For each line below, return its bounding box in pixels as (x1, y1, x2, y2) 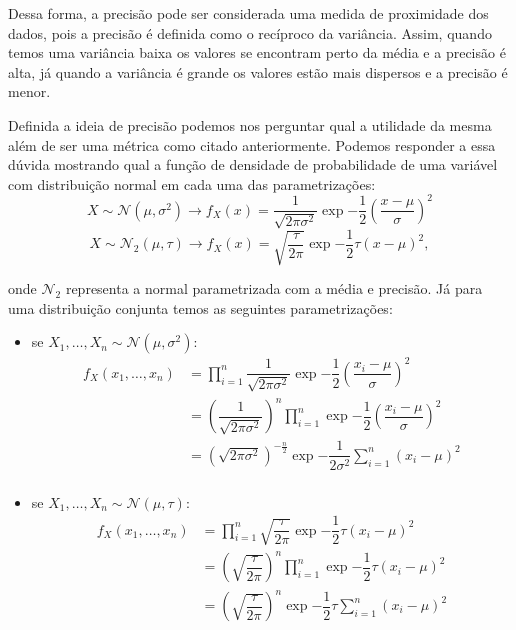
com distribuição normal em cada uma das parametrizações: (8, 173, 376, 194)
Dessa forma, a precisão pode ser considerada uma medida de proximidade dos (8, 3, 489, 23)
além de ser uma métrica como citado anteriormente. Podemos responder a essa (8, 134, 496, 155)
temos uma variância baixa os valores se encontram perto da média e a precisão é (8, 42, 506, 63)
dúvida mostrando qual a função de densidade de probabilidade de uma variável (8, 154, 498, 175)
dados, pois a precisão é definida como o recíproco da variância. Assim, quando (8, 22, 492, 43)
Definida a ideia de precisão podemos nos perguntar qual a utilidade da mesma (8, 114, 492, 135)
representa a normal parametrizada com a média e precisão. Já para (65, 278, 483, 299)
